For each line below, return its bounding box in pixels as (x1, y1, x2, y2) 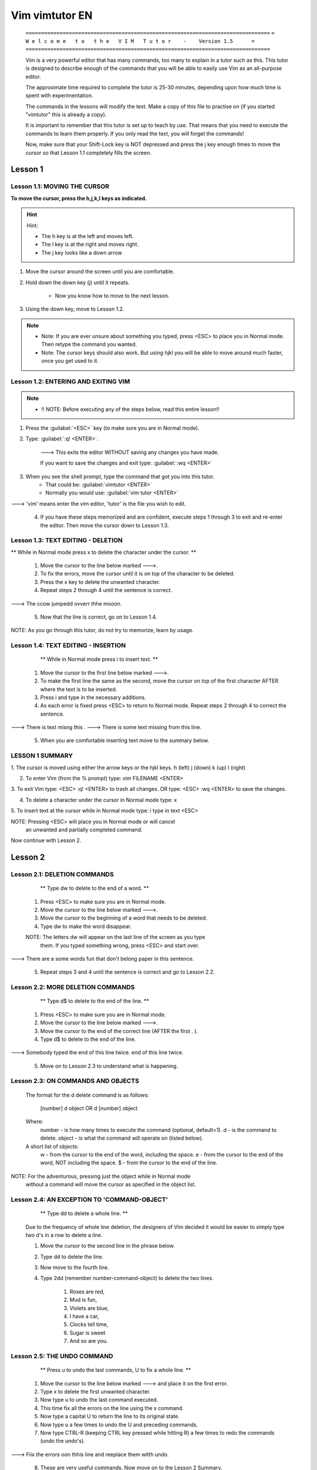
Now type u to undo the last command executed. (40, 1396, 158, 1404)
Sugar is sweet (69, 1329, 106, 1336)
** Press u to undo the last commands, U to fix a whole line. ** (40, 1367, 191, 1374)
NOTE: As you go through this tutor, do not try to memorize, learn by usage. (11, 627, 194, 634)
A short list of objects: (25, 1142, 79, 1150)
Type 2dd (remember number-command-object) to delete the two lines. (40, 1275, 214, 1282)
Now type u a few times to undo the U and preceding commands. (40, 1421, 198, 1428)
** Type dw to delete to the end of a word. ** (40, 885, 149, 892)
